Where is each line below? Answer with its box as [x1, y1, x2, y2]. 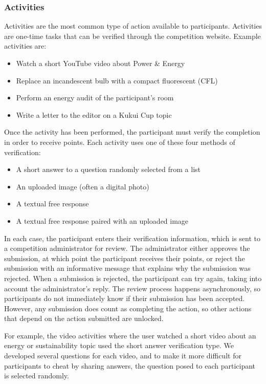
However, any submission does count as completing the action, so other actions [4, 303, 252, 313]
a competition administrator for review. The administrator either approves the [4, 243, 250, 253]
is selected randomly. [4, 370, 69, 381]
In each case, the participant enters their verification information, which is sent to [4, 232, 260, 243]
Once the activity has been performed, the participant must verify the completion [4, 126, 260, 137]
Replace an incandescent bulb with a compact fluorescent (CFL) [16, 75, 218, 86]
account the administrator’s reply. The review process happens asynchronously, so [4, 283, 260, 293]
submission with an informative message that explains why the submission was [4, 263, 251, 273]
